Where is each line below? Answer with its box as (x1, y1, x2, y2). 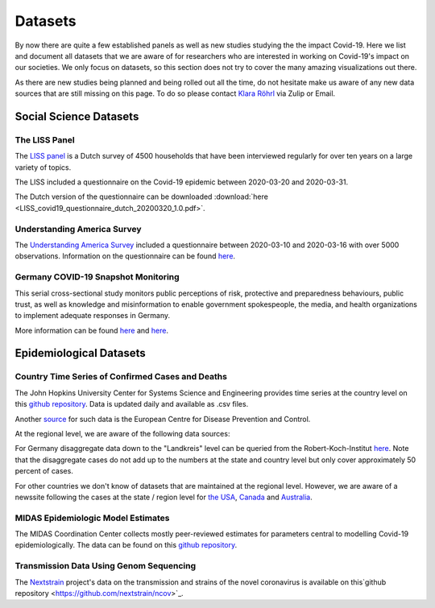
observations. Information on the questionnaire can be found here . (14, 251, 236, 261)
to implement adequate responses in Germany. (14, 311, 171, 321)
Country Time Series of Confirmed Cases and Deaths (14, 371, 227, 383)
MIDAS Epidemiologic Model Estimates (14, 512, 170, 523)
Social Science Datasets (14, 110, 139, 123)
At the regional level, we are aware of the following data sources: (14, 429, 230, 438)
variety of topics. (14, 162, 72, 172)
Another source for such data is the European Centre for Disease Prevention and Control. (14, 414, 311, 424)
